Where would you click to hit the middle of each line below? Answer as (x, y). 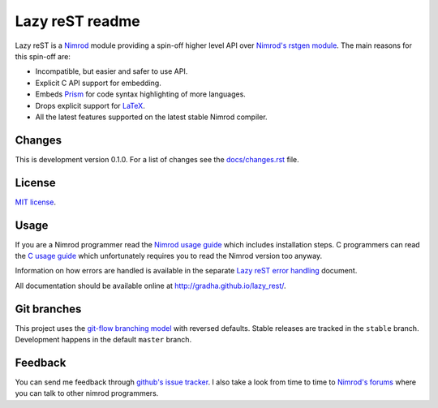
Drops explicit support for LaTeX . (90, 105)
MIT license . (36, 202)
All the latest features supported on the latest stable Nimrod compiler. (151, 117)
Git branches (48, 309)
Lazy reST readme (78, 21)
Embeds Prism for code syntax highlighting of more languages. (141, 94)
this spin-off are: (43, 56)
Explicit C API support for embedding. (98, 83)
